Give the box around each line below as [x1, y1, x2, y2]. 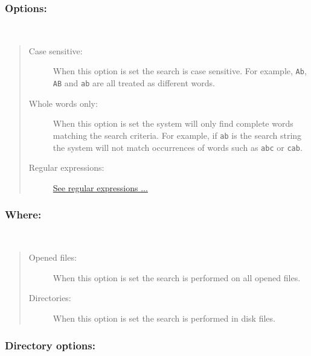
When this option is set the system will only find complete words [53, 117, 293, 130]
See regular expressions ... [53, 181, 148, 194]
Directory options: [5, 337, 95, 352]
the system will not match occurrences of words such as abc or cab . [53, 141, 303, 153]
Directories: [28, 291, 71, 304]
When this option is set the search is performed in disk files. [53, 312, 275, 324]
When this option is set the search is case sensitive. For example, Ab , [53, 65, 307, 77]
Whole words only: [28, 97, 98, 109]
